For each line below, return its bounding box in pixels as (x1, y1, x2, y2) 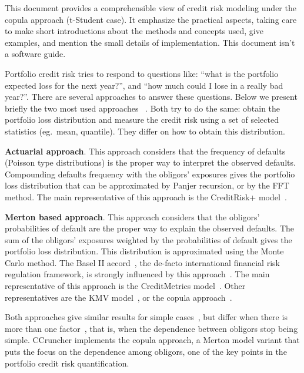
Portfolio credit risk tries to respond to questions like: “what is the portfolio (5, 67, 279, 79)
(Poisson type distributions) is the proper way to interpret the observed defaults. (5, 156, 296, 169)
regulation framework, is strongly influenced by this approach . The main (5, 268, 270, 280)
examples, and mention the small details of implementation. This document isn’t (5, 36, 295, 48)
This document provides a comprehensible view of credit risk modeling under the (5, 2, 296, 14)
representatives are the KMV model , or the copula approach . (5, 291, 232, 303)
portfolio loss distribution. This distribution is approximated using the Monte (5, 245, 284, 257)
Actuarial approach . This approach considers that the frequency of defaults (5, 145, 286, 157)
